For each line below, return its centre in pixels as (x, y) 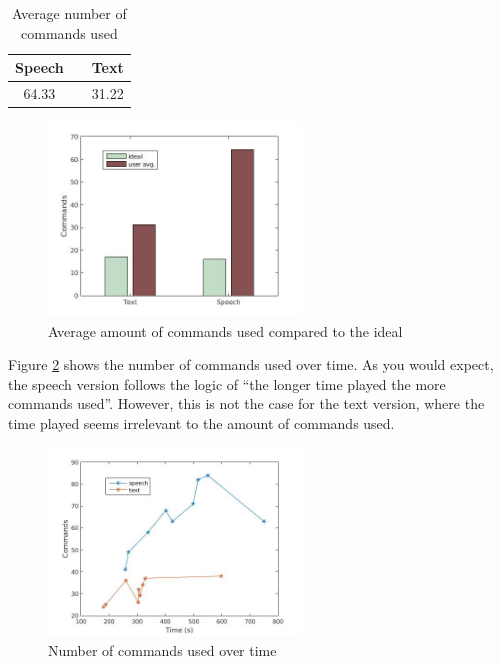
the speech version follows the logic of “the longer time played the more (227, 383)
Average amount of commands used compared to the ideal (225, 330)
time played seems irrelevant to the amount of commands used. (201, 423)
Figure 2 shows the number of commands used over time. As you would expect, (251, 364)
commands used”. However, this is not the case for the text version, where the (246, 403)
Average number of (69, 13)
